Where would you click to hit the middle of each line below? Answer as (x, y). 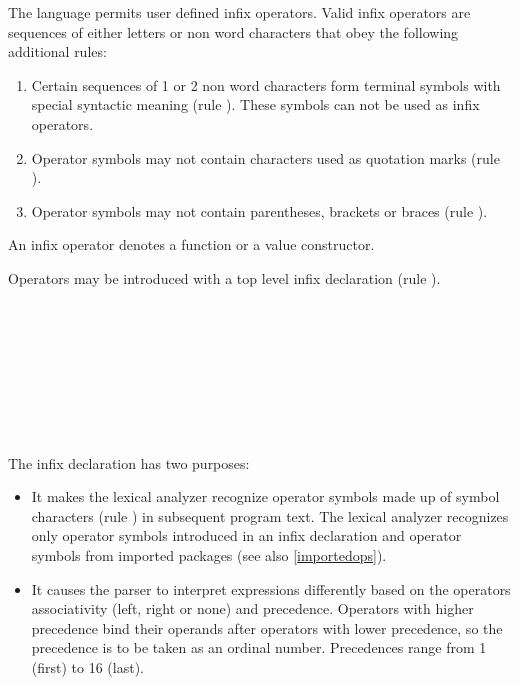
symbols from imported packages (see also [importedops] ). (209, 555)
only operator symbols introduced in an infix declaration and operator (246, 535)
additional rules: (57, 51)
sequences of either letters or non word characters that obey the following (233, 31)
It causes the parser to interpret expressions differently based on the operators (271, 588)
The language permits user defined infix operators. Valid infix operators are (239, 12)
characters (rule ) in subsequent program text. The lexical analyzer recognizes (270, 515)
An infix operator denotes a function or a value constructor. (191, 244)
